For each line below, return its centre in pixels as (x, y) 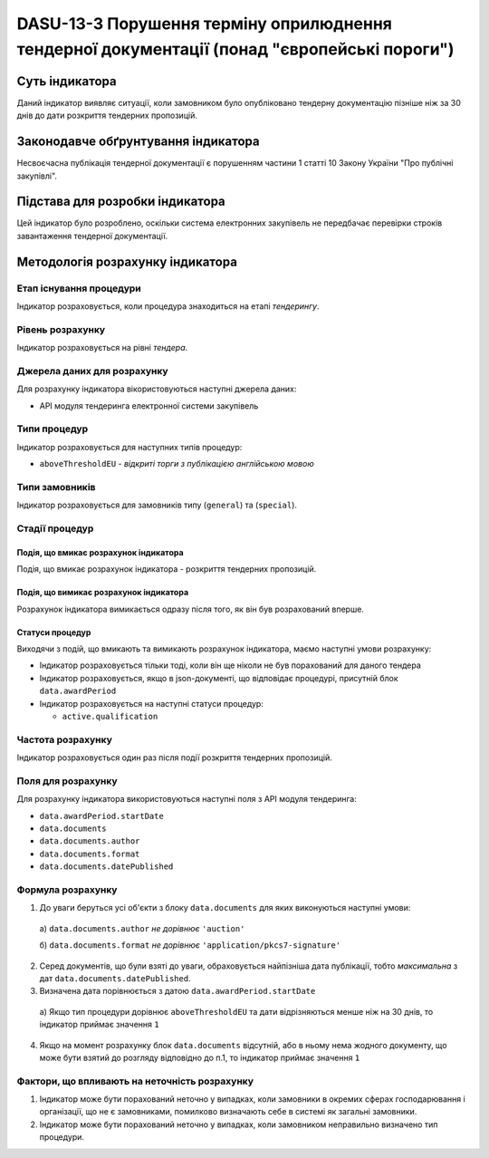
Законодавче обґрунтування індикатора (138, 142)
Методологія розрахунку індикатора (127, 261)
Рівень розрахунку (61, 329)
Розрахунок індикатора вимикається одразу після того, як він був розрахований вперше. (190, 609)
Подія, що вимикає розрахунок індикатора (103, 593)
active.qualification (110, 717)
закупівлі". (37, 176)
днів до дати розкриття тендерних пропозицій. (107, 116)
